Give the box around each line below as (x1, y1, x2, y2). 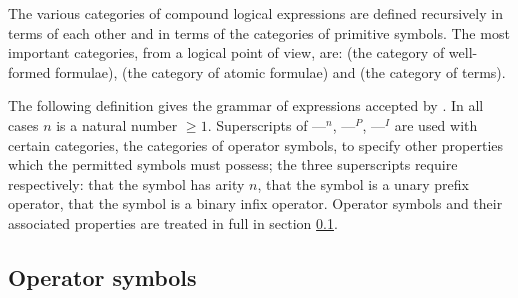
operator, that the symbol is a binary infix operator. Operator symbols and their (8, 193, 503, 214)
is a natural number (56, 114, 178, 135)
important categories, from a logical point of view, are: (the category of (8, 42, 445, 63)
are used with (394, 114, 478, 135)
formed (8, 61, 51, 82)
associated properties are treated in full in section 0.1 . (8, 212, 338, 233)
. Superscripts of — (207, 114, 327, 135)
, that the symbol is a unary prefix (257, 173, 469, 194)
